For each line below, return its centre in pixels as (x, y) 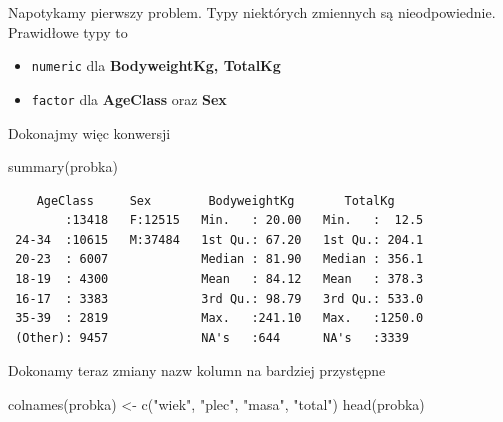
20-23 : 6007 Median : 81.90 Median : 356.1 (219, 259)
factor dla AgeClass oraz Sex (129, 98)
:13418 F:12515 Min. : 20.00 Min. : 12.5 (244, 220)
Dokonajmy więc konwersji (89, 132)
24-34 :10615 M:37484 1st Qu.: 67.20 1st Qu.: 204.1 (219, 239)
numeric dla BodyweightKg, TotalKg (156, 65)
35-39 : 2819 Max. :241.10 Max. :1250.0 (219, 318)
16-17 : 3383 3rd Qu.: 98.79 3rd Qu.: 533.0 (219, 298)
